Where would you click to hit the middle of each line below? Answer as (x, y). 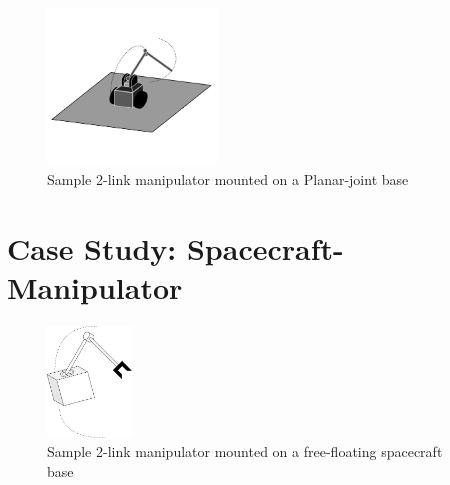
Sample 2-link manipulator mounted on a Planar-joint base (228, 179)
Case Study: (92, 248)
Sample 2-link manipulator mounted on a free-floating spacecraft (245, 451)
